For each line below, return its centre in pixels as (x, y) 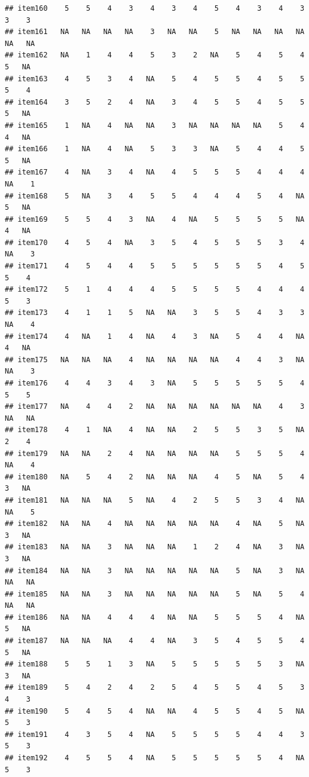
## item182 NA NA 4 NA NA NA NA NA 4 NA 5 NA (155, 524)
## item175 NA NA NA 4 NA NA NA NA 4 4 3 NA (155, 360)
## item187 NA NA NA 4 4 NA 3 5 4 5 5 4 (155, 641)
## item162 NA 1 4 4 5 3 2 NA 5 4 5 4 (155, 55)
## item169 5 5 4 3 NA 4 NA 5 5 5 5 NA (155, 219)
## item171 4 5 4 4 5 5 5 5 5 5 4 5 (155, 266)
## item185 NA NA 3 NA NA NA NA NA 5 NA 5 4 (155, 594)
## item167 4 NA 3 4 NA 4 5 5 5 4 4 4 (155, 172)
